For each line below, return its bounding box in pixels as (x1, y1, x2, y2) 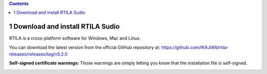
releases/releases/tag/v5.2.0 (9, 51, 68, 57)
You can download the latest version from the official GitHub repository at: (9, 44, 161, 50)
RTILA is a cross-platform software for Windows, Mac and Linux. (9, 35, 141, 41)
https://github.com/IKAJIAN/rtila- (161, 44, 229, 50)
